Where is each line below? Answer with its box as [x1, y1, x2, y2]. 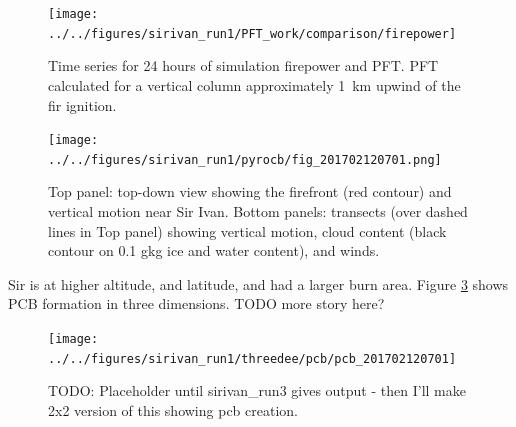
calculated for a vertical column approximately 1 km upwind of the [48, 74, 461, 95]
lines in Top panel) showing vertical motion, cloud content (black [48, 220, 447, 241]
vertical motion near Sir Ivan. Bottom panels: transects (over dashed [48, 201, 468, 221]
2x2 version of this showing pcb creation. [48, 399, 298, 420]
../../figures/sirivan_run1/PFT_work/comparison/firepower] [48, 26, 457, 41]
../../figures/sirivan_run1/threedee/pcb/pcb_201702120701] [48, 351, 457, 366]
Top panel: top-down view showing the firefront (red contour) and [48, 181, 452, 202]
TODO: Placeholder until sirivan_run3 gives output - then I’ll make [48, 380, 466, 401]
